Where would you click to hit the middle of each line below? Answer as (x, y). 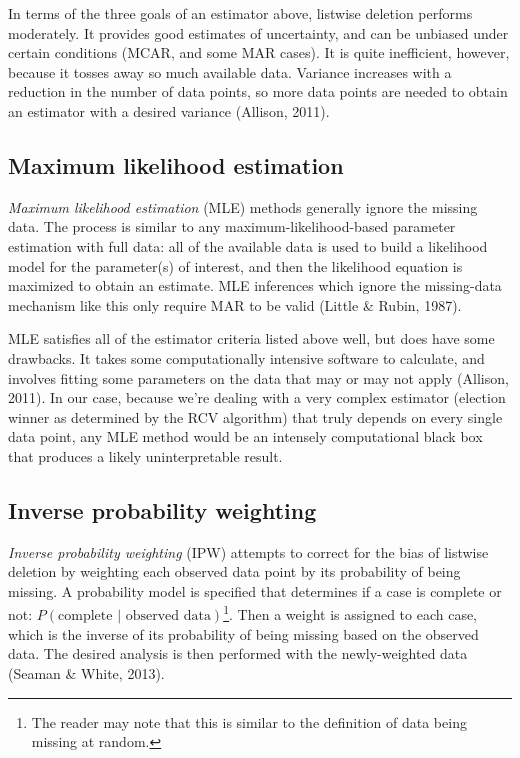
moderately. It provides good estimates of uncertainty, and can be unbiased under (258, 32)
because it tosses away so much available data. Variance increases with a (230, 71)
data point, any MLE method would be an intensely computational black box (245, 436)
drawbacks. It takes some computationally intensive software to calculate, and (246, 357)
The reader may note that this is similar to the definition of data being (249, 721)
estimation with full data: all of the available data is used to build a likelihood (248, 245)
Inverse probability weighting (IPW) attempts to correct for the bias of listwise (248, 551)
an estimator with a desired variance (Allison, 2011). (169, 110)
